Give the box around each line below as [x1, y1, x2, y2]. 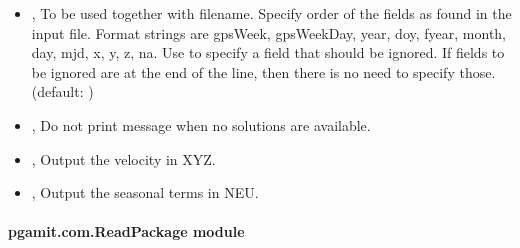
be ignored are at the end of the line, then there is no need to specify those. [31, 61, 496, 82]
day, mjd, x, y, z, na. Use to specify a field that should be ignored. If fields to [31, 42, 505, 63]
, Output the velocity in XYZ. [31, 148, 216, 169]
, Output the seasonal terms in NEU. [31, 182, 259, 203]
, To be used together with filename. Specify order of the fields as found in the [31, 3, 512, 23]
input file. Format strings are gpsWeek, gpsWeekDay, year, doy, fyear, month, [31, 22, 507, 43]
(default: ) [31, 81, 94, 102]
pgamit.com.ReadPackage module [8, 221, 245, 242]
